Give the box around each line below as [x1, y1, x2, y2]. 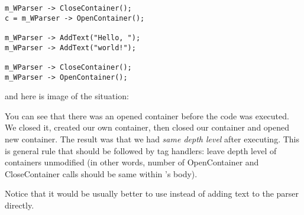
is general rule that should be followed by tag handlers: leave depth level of [5, 144, 277, 157]
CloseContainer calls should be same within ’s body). [5, 167, 198, 180]
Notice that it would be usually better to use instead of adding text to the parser [5, 187, 299, 200]
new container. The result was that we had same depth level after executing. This [5, 133, 299, 145]
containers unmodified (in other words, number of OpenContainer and [5, 156, 259, 168]
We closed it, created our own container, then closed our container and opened [5, 121, 290, 133]
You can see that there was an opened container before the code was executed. [5, 109, 289, 122]
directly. [5, 199, 34, 211]
